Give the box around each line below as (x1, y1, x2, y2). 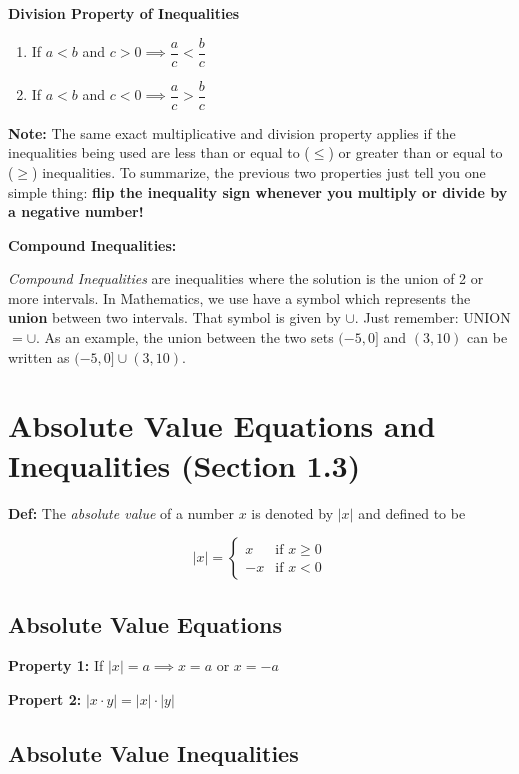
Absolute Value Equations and (8, 405, 436, 446)
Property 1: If (8, 655, 104, 676)
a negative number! (8, 201, 144, 222)
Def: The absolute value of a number (8, 502, 234, 523)
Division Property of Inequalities (8, 3, 240, 23)
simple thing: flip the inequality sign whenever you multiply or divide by (8, 181, 508, 202)
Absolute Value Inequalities (8, 737, 299, 768)
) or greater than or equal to (328, 142, 503, 163)
